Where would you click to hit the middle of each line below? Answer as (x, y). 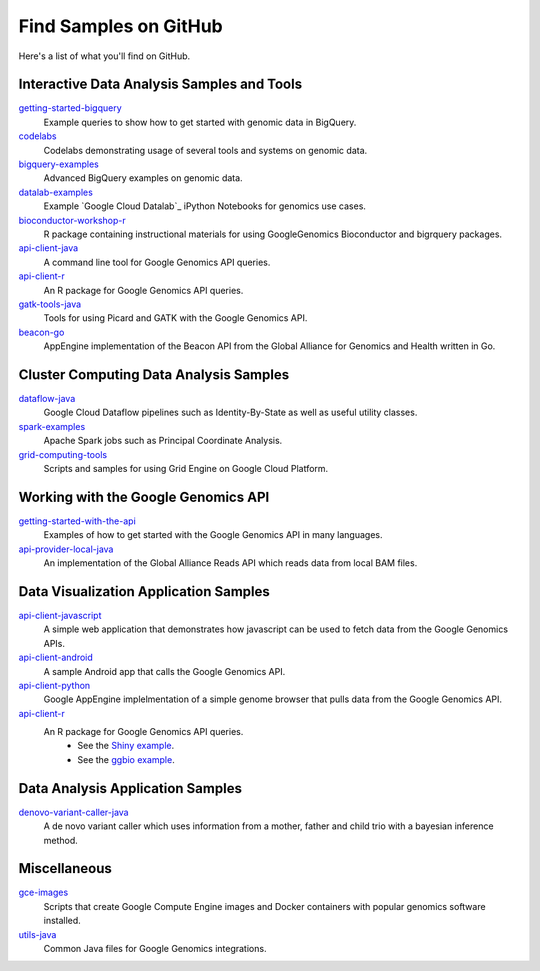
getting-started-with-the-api (77, 521)
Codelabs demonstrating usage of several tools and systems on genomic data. (205, 150)
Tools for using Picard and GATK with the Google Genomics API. (175, 318)
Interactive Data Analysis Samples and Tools (160, 84)
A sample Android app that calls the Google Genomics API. (164, 671)
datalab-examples (56, 192)
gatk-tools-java (50, 304)
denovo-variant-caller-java (73, 812)
